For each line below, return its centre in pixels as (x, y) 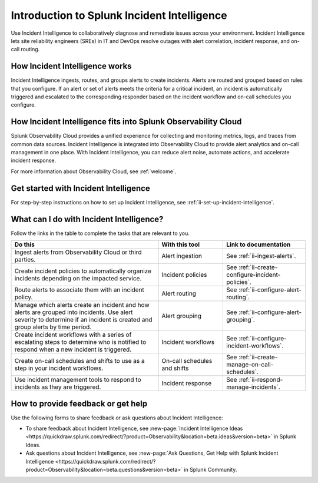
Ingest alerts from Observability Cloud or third (78, 252)
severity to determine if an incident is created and (83, 320)
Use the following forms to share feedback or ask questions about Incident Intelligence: (117, 418)
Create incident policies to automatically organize (83, 271)
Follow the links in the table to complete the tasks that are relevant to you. (100, 233)
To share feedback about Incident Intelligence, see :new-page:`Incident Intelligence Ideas (134, 428)
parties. (25, 260)
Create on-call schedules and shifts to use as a (80, 361)
